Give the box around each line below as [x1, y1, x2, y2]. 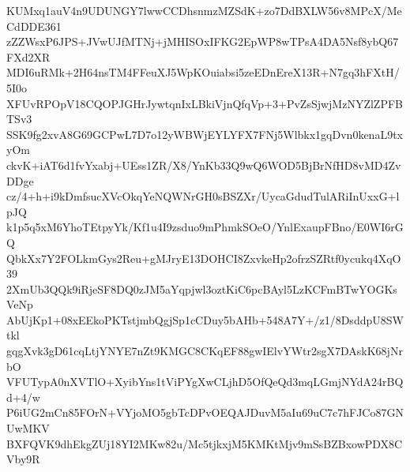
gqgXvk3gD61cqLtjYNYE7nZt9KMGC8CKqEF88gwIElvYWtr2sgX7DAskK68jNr [6, 343, 403, 359]
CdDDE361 [6, 17, 62, 34]
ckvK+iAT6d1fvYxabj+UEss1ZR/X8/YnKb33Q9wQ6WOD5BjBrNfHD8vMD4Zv [6, 156, 401, 173]
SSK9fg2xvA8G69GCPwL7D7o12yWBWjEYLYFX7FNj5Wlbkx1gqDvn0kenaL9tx [6, 125, 403, 142]
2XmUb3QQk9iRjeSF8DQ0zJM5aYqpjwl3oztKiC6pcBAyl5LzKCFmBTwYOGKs [6, 280, 397, 297]
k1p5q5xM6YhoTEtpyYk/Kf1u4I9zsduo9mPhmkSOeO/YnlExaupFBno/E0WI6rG [6, 219, 404, 235]
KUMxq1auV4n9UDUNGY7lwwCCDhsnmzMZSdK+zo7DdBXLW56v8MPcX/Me [6, 2, 402, 18]
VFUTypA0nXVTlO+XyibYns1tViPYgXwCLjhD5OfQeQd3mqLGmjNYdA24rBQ [6, 373, 404, 390]
